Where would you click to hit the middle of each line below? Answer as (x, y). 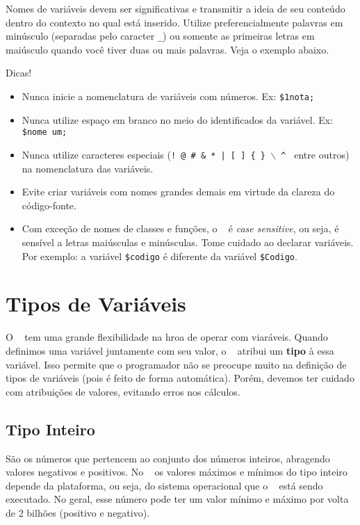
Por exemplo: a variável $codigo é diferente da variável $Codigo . (159, 256)
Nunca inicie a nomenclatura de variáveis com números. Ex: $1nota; (168, 96)
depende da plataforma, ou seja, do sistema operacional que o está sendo (164, 485)
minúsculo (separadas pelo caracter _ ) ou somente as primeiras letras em (160, 36)
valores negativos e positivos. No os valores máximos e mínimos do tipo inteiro (177, 472)
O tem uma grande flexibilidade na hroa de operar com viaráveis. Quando (167, 337)
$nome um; (44, 132)
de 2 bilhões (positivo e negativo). (78, 512)
